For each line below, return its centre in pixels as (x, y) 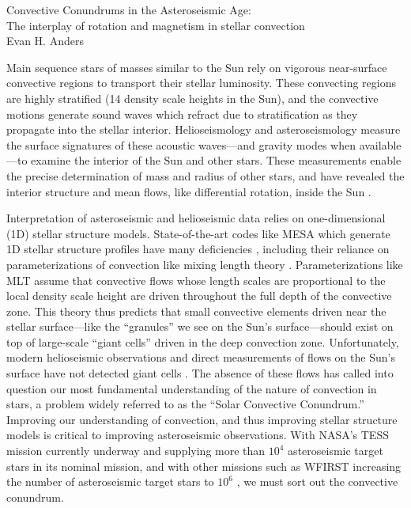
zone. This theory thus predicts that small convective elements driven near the (196, 311)
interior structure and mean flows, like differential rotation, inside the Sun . (189, 191)
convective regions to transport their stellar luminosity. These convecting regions (202, 83)
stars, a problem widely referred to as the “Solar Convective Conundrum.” (185, 404)
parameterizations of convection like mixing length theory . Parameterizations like (205, 264)
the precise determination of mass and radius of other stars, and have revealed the (205, 175)
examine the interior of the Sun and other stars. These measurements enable (216, 160)
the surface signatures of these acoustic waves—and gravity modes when (181, 144)
